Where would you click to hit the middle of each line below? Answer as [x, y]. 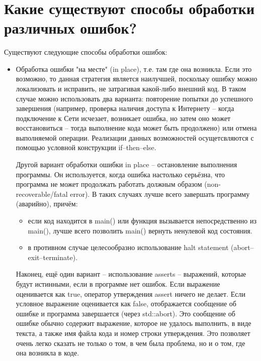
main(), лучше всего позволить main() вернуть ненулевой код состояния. [140, 230]
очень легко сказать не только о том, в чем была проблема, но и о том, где [130, 343]
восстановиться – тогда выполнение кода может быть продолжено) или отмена [136, 128]
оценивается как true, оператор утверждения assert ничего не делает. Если [130, 293]
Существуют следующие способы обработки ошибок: [86, 52]
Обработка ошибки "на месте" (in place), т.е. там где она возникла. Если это [134, 69]
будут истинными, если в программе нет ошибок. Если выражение [118, 284]
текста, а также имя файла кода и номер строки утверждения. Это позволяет [133, 333]
